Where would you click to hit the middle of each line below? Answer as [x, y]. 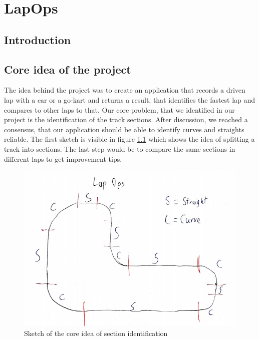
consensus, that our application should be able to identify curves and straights [124, 129]
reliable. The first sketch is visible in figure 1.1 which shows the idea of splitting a [129, 139]
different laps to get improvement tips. [63, 158]
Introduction [38, 39]
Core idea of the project [68, 69]
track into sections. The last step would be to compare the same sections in [120, 148]
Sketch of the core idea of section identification [96, 333]
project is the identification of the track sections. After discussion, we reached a [126, 119]
